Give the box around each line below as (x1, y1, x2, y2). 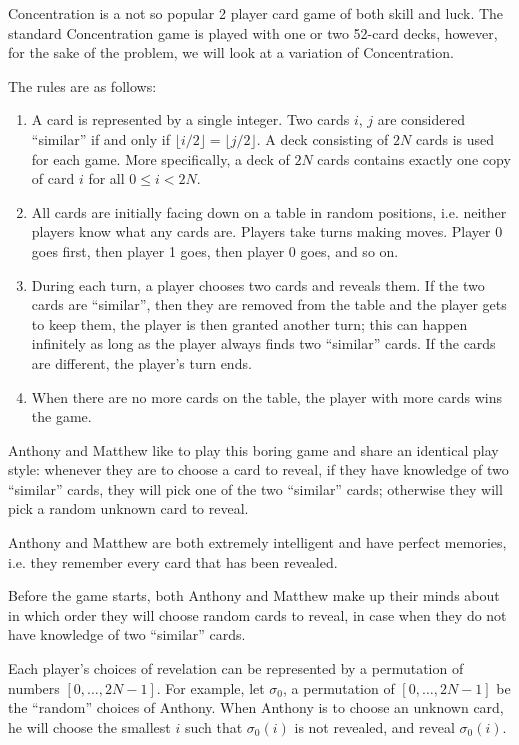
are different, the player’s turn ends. (31, 352, 252, 373)
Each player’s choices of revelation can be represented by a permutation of (8, 658, 464, 679)
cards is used (415, 128, 495, 149)
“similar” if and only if (31, 128, 170, 149)
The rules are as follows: (8, 75, 157, 96)
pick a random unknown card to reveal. (8, 498, 249, 519)
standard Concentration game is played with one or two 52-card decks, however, (8, 22, 498, 43)
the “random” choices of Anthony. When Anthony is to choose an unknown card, (8, 697, 504, 718)
